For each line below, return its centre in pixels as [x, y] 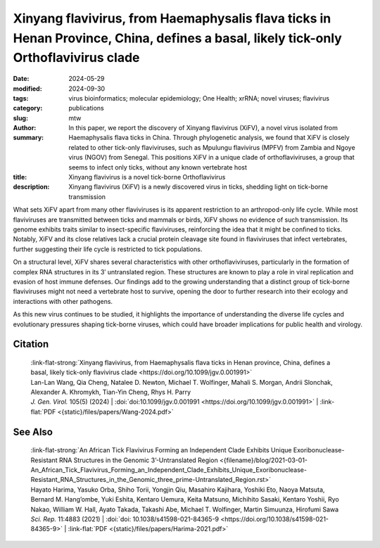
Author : [25, 128]
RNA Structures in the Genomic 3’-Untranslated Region [138, 460]
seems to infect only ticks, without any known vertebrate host [158, 167]
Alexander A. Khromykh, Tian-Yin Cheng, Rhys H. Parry [111, 392]
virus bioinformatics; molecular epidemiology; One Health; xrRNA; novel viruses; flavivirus [199, 98]
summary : [28, 138]
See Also [33, 432]
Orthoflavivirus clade [76, 58]
